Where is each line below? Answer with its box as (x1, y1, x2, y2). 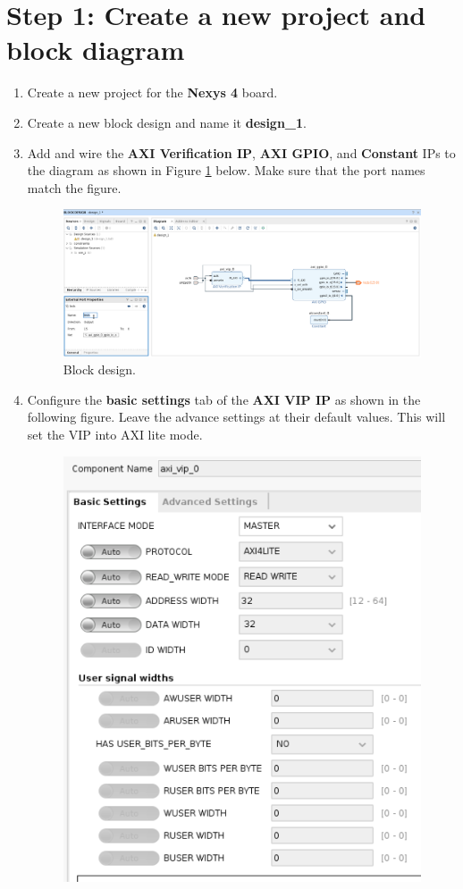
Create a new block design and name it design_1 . (27, 113, 307, 131)
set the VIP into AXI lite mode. (27, 424, 203, 443)
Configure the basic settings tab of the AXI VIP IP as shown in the (27, 390, 421, 408)
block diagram (6, 31, 185, 68)
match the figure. (27, 178, 122, 197)
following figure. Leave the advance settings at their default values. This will (27, 407, 446, 426)
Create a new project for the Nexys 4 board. (27, 83, 278, 102)
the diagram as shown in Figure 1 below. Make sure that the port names (27, 161, 425, 180)
